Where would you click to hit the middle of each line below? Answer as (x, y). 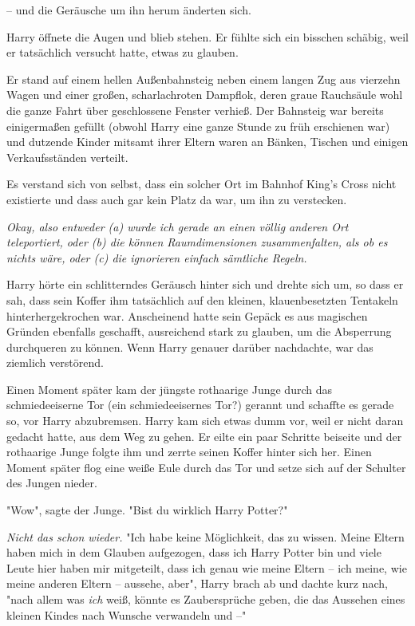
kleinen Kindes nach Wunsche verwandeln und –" (126, 614)
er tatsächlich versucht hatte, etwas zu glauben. (123, 52)
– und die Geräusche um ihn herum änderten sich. (129, 10)
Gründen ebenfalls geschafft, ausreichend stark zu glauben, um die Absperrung (199, 331)
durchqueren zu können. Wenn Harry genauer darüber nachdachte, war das (190, 346)
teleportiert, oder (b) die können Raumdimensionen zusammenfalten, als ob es (197, 242)
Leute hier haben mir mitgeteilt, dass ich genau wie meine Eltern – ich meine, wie (207, 567)
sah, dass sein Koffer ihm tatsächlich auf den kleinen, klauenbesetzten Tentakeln (202, 299)
